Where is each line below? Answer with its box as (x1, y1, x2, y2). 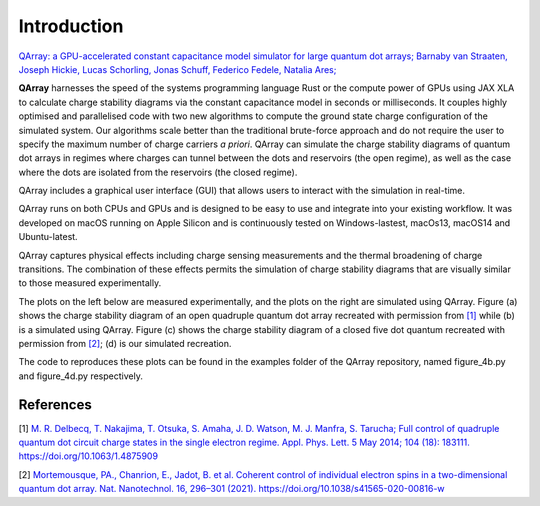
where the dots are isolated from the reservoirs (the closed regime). (18, 166, 298, 178)
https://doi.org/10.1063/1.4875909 (18, 450, 159, 462)
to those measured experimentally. (18, 277, 162, 289)
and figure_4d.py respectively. (18, 370, 144, 382)
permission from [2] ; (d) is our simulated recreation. (18, 337, 232, 349)
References (18, 396, 92, 413)
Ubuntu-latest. (18, 231, 79, 243)
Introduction (18, 15, 124, 37)
